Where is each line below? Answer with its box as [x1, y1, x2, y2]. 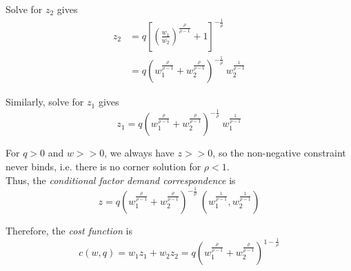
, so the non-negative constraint [212, 145, 346, 160]
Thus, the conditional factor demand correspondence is [6, 172, 236, 187]
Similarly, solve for [6, 94, 84, 109]
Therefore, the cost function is [6, 223, 132, 238]
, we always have [104, 145, 174, 160]
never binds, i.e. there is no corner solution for [6, 159, 201, 173]
